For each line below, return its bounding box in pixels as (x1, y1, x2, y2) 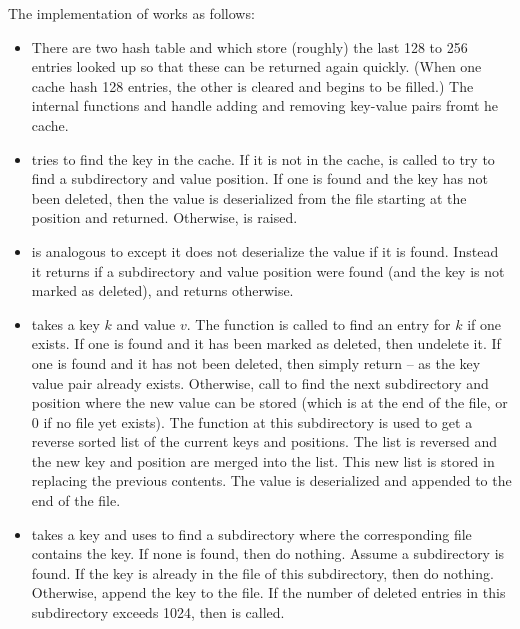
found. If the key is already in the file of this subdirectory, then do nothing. (31, 562, 494, 583)
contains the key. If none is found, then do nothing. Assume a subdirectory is (31, 543, 505, 564)
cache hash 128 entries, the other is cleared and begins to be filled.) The (31, 75, 474, 96)
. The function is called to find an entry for (186, 313, 451, 334)
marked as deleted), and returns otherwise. (31, 280, 294, 301)
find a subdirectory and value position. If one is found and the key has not (31, 168, 489, 189)
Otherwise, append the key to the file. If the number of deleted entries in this (31, 582, 506, 603)
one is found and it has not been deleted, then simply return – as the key (31, 352, 481, 373)
